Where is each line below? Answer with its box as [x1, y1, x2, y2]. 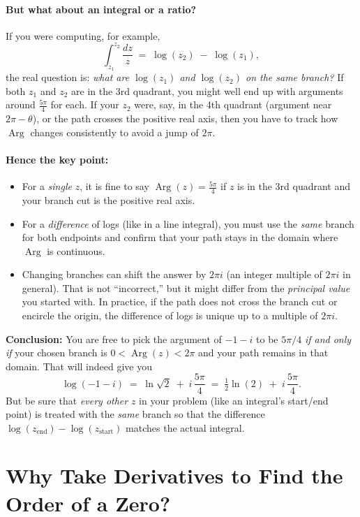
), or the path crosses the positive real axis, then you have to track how [32, 111, 338, 126]
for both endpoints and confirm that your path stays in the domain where [22, 230, 338, 245]
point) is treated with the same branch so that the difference [6, 407, 265, 421]
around [6, 97, 36, 112]
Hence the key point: [6, 152, 109, 166]
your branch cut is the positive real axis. [22, 192, 195, 207]
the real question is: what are [6, 70, 130, 85]
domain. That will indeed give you [6, 358, 153, 373]
